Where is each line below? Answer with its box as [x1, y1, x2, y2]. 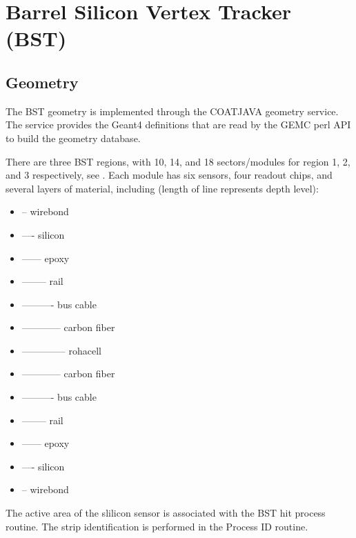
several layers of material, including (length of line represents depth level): [6, 181, 319, 195]
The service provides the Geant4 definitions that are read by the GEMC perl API [6, 117, 351, 132]
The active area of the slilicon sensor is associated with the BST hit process [6, 506, 326, 520]
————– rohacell [21, 343, 101, 357]
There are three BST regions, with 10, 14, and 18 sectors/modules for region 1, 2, [6, 154, 350, 168]
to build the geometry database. [6, 130, 141, 145]
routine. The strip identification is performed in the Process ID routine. [6, 519, 308, 533]
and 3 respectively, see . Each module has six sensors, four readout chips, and [6, 168, 333, 182]
